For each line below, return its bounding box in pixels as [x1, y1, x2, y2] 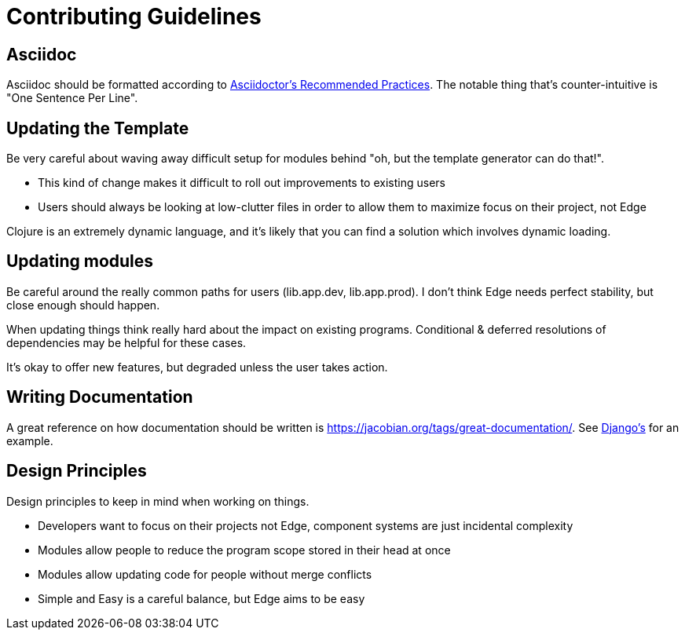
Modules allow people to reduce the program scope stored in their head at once [38, 543, 451, 557]
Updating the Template [6, 118, 189, 138]
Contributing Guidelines [6, 3, 262, 30]
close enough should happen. [6, 298, 160, 312]
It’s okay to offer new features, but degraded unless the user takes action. [6, 360, 388, 374]
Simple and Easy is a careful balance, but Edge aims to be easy [38, 591, 365, 605]
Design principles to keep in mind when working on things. [6, 494, 310, 508]
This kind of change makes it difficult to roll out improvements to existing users [38, 176, 445, 190]
